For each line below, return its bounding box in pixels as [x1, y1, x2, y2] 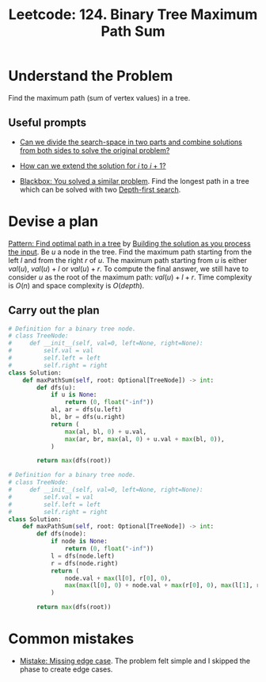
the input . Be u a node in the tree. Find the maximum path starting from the [8, 247, 252, 257]
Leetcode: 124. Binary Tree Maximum [8, 6, 258, 24]
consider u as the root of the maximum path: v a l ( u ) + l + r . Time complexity [8, 272, 253, 282]
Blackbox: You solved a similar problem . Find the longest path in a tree [19, 176, 249, 185]
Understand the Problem [8, 67, 173, 85]
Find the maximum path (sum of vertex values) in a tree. [8, 93, 191, 102]
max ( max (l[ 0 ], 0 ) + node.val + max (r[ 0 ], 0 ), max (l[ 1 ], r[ [64, 581, 264, 589]
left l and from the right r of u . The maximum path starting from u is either [8, 255, 248, 265]
